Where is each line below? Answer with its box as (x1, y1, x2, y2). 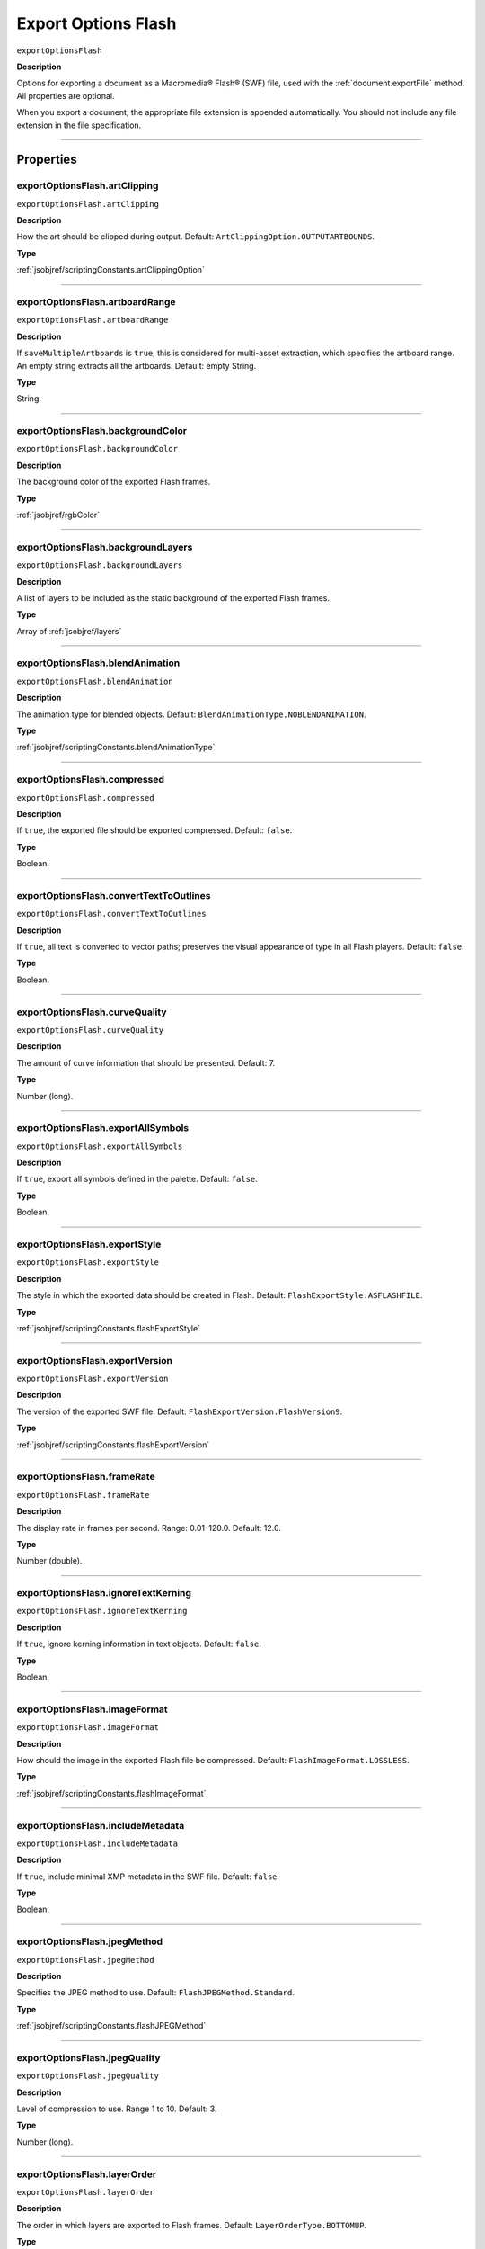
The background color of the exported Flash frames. (16, 477, 211, 488)
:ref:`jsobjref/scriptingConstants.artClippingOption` (16, 264, 206, 275)
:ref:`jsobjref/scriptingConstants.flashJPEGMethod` (16, 2021, 207, 2031)
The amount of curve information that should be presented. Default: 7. (16, 1057, 276, 1068)
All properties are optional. (16, 90, 115, 101)
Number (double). (16, 1555, 83, 1566)
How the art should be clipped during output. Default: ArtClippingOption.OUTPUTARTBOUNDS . (16, 231, 375, 242)
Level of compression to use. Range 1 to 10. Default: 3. (16, 2103, 217, 2114)
